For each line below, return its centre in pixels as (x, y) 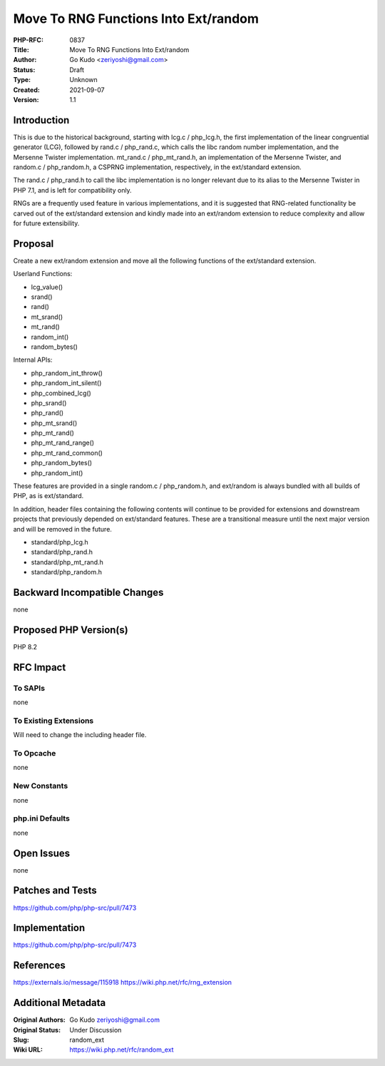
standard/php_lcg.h (60, 542)
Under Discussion (96, 1030)
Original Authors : (39, 1020)
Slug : (21, 1040)
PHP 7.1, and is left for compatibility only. (72, 190)
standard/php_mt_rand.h (67, 562)
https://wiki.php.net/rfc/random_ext (122, 1050)
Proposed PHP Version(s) (71, 630)
